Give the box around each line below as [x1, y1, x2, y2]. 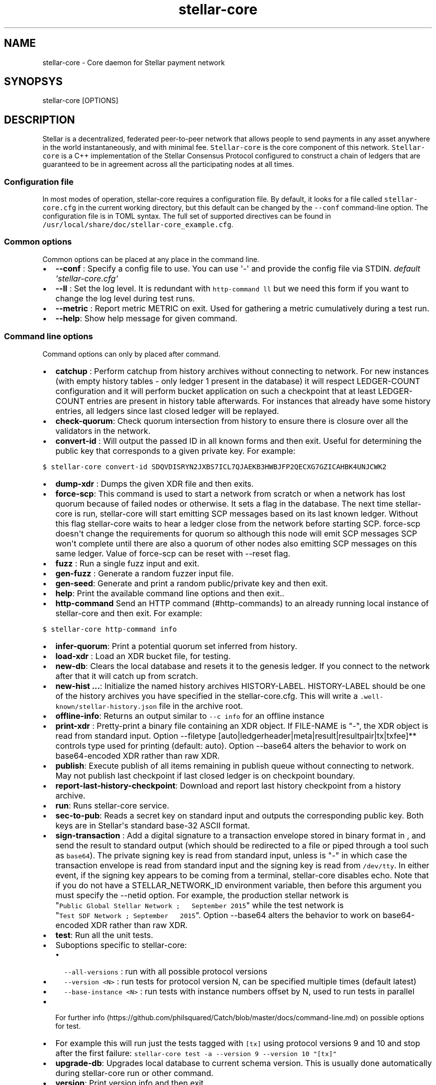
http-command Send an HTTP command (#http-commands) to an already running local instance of [55, 598, 429, 608]
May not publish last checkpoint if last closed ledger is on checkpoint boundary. [55, 770, 355, 781]
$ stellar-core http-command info [42, 625, 177, 633]
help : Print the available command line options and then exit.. [55, 588, 285, 598]
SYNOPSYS [4, 75, 63, 88]
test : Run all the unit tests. [55, 930, 153, 940]
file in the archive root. [159, 700, 243, 711]
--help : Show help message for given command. [55, 313, 237, 323]
